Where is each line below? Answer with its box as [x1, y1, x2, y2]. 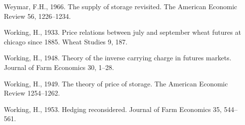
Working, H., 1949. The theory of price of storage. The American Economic [4, 78, 228, 88]
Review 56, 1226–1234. [4, 11, 71, 21]
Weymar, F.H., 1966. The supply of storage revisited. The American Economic [4, 1, 237, 11]
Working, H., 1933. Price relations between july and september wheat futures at [4, 27, 241, 37]
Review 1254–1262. [4, 88, 60, 98]
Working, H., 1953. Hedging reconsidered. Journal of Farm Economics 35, [4, 104, 222, 114]
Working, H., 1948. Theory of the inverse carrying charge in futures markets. [4, 53, 231, 63]
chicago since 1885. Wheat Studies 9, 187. [4, 36, 128, 46]
